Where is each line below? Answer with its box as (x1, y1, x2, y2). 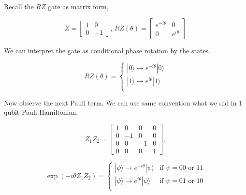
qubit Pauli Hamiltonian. (4, 107, 78, 117)
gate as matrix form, (48, 1, 109, 11)
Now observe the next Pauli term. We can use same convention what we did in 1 (4, 97, 243, 107)
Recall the (4, 1, 34, 11)
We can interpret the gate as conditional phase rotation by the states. (4, 45, 211, 55)
